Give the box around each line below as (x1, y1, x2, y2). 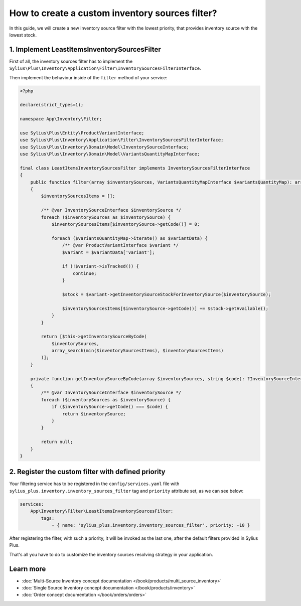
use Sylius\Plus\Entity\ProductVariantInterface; (20, 130, 144, 135)
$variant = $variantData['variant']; (62, 249, 155, 255)
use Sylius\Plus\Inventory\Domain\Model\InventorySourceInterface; (20, 144, 190, 150)
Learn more (9, 564, 46, 573)
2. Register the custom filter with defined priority (9, 468, 166, 476)
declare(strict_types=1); (20, 102, 84, 108)
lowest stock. (9, 32, 37, 38)
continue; (73, 270, 97, 276)
